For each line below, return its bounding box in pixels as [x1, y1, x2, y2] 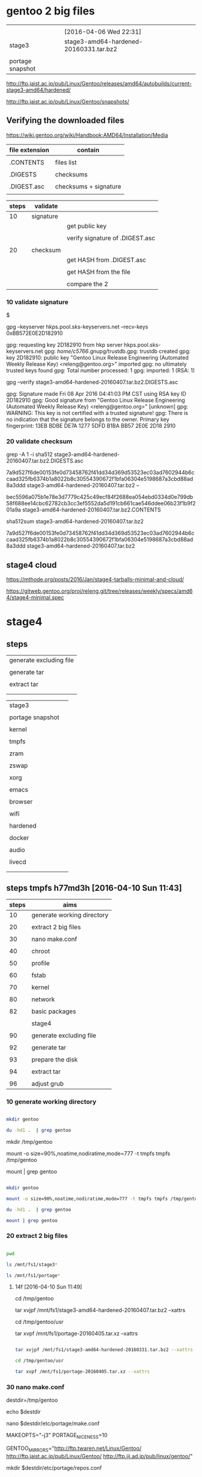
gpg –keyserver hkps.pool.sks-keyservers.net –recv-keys [6, 323, 148, 331]
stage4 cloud [6, 560, 57, 570]
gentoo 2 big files [6, 4, 95, 18]
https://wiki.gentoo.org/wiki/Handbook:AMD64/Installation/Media [6, 131, 168, 139]
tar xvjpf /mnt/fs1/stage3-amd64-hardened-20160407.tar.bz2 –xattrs [14, 1307, 186, 1314]
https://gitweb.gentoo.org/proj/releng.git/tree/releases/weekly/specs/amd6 [6, 587, 193, 595]
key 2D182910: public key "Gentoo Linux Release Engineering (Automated [6, 354, 189, 361]
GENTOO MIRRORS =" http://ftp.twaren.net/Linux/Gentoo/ [6, 1444, 142, 1453]
